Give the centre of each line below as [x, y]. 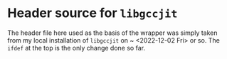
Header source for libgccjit [93, 13]
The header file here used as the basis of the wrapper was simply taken [113, 33]
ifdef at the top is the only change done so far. [76, 48]
